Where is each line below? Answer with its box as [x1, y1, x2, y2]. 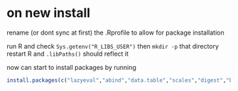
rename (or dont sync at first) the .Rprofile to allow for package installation [6, 28, 225, 37]
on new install [6, 5, 90, 21]
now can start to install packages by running [6, 63, 136, 71]
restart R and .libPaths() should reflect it [6, 49, 129, 58]
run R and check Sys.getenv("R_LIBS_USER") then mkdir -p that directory [6, 42, 220, 50]
